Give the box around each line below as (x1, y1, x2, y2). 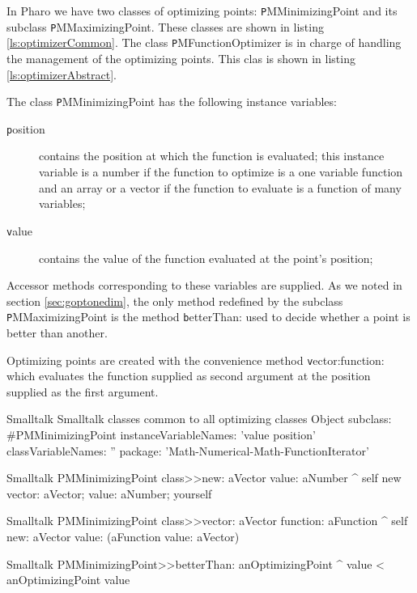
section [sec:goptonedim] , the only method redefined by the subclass (6, 292, 343, 309)
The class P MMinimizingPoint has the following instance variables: (6, 93, 337, 110)
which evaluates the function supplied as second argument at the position (6, 367, 371, 384)
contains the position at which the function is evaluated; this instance (39, 147, 385, 164)
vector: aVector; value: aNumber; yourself (6, 485, 212, 502)
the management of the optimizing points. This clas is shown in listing (6, 49, 355, 66)
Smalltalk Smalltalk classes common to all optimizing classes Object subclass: (6, 410, 392, 427)
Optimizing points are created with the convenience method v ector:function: (6, 351, 385, 368)
